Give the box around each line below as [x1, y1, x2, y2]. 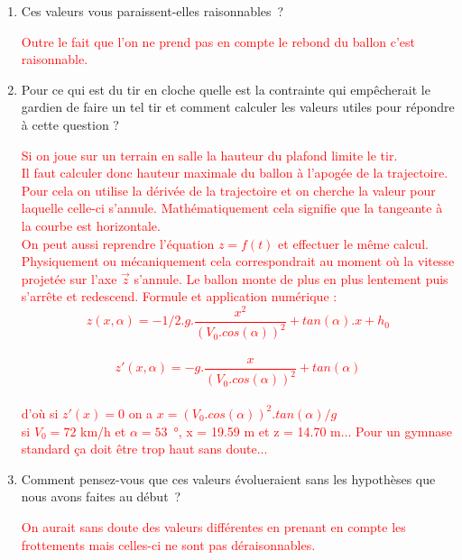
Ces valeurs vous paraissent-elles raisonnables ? [21, 2, 284, 20]
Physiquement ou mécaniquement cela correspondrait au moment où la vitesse [21, 252, 455, 271]
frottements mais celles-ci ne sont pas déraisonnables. [21, 535, 316, 554]
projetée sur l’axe [21, 269, 117, 288]
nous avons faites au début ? [21, 487, 181, 506]
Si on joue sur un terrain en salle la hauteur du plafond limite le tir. [21, 145, 398, 164]
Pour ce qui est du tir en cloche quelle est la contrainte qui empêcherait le [21, 79, 430, 98]
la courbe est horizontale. [21, 216, 161, 234]
